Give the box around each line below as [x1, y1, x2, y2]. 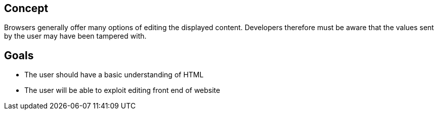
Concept [4, 2, 49, 15]
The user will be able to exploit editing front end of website [24, 86, 221, 95]
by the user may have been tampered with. [4, 32, 147, 41]
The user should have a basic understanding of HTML [24, 70, 204, 79]
